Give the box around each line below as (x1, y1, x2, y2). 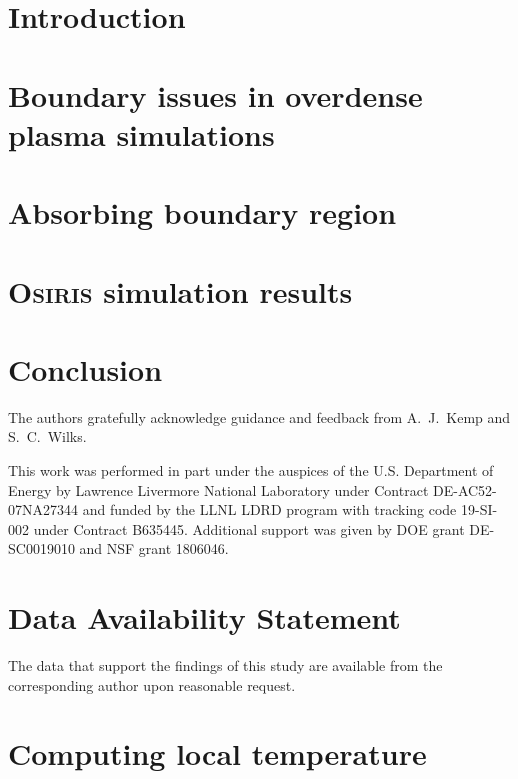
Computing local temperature (8, 733, 427, 774)
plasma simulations (8, 113, 275, 154)
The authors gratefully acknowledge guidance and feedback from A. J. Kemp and (8, 406, 511, 427)
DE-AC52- (432, 479, 497, 500)
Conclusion (8, 348, 163, 389)
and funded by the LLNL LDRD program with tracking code (82, 499, 457, 520)
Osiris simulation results (8, 270, 353, 311)
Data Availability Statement (8, 597, 401, 638)
